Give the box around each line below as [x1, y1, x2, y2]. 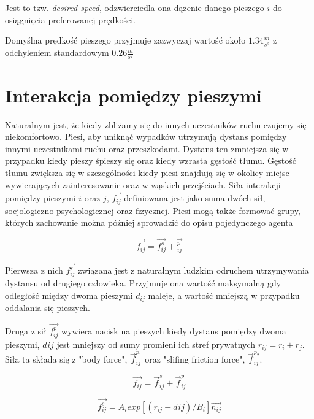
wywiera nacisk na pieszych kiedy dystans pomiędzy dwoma [61, 324, 286, 337]
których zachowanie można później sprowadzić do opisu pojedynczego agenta [5, 216, 293, 229]
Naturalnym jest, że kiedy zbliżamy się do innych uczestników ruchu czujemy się [5, 118, 307, 131]
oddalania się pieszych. [5, 301, 90, 313]
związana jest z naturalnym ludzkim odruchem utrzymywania [78, 264, 309, 277]
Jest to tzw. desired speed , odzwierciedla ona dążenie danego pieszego [5, 1, 264, 13]
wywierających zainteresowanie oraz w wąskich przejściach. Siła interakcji [5, 178, 281, 191]
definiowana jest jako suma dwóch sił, [124, 191, 266, 204]
